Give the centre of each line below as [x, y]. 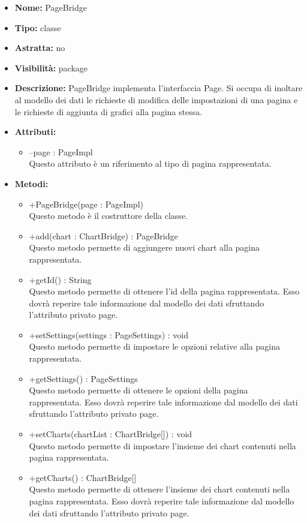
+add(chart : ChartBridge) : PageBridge [103, 235]
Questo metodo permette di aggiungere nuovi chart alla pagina [145, 247]
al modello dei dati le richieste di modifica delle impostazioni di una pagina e [156, 99]
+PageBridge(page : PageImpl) [86, 204]
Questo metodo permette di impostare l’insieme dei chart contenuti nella [162, 445]
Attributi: [35, 132]
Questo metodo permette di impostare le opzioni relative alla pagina [154, 346]
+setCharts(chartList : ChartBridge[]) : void [111, 434]
